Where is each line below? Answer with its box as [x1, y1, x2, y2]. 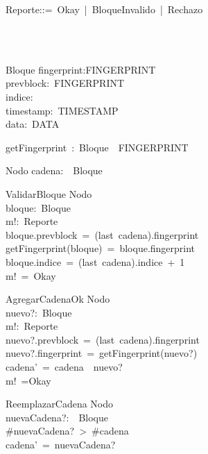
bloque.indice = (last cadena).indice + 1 [6, 254, 185, 269]
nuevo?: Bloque [6, 305, 72, 319]
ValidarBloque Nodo [6, 186, 92, 201]
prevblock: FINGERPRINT [6, 76, 125, 90]
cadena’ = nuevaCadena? [6, 437, 116, 452]
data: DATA [6, 117, 60, 131]
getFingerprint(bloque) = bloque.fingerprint [6, 241, 196, 255]
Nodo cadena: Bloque [6, 163, 103, 178]
